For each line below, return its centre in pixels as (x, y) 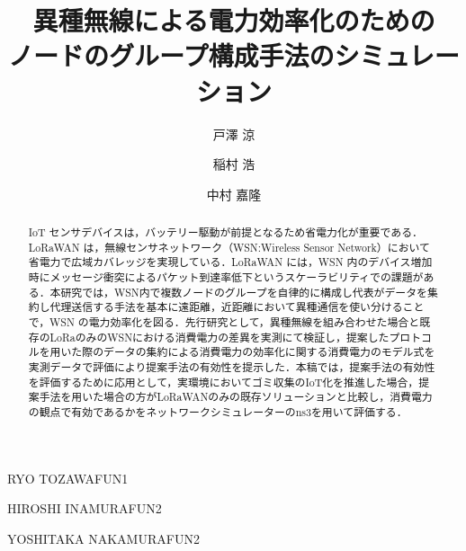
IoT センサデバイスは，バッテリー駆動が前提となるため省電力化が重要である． (225, 232)
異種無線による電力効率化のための (234, 20)
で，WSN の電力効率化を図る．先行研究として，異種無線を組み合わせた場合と (224, 322)
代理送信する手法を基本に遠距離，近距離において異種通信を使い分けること (237, 307)
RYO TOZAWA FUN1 (68, 478)
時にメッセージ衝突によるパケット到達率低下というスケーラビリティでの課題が (226, 277)
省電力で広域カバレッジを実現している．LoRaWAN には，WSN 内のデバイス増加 (230, 262)
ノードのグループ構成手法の (171, 55)
